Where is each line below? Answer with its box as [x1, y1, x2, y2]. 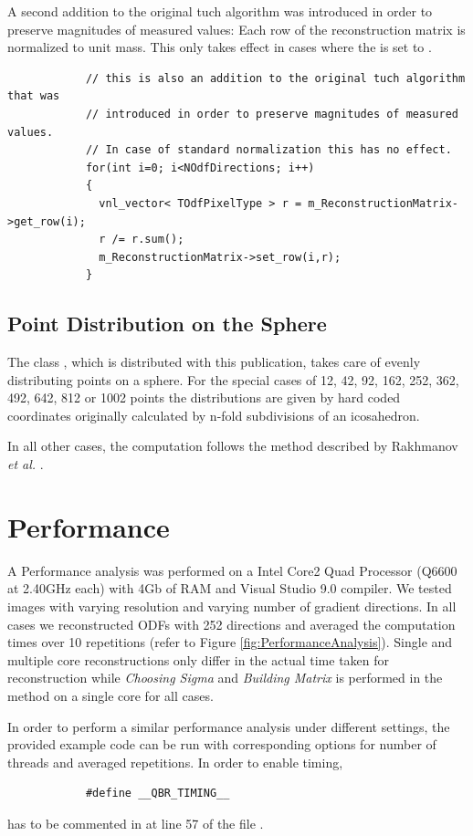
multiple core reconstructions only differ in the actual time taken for [7, 650, 390, 669]
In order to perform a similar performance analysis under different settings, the [7, 716, 450, 736]
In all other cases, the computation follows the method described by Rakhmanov [7, 436, 458, 455]
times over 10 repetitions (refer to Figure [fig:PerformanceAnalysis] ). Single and [7, 632, 453, 652]
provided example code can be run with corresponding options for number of [7, 735, 436, 754]
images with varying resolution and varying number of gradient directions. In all [7, 596, 457, 615]
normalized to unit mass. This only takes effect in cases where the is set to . [7, 37, 432, 57]
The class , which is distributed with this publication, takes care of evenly [7, 352, 421, 371]
